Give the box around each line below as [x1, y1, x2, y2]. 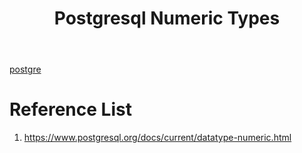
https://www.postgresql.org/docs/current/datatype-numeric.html [23, 132, 292, 144]
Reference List [9, 98, 132, 121]
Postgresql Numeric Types [53, 7, 281, 30]
